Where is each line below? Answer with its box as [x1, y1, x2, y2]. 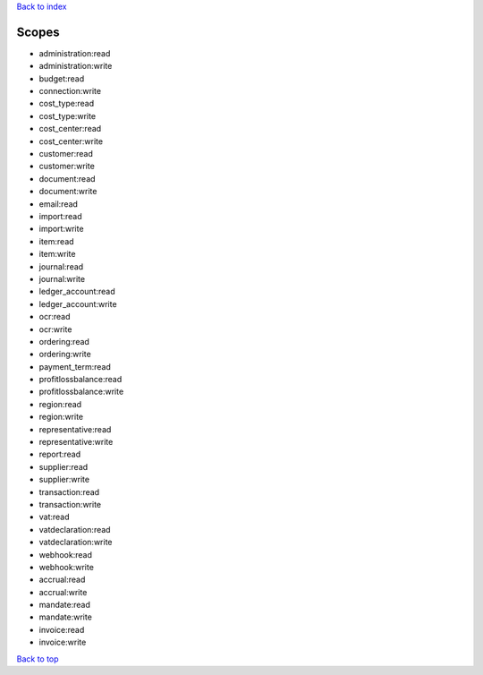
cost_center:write [38, 135, 103, 147]
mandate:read [38, 600, 91, 611]
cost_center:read [38, 124, 102, 134]
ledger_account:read [38, 286, 115, 297]
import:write [38, 224, 84, 235]
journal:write [38, 273, 85, 284]
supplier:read [38, 461, 89, 472]
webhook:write [38, 561, 94, 572]
